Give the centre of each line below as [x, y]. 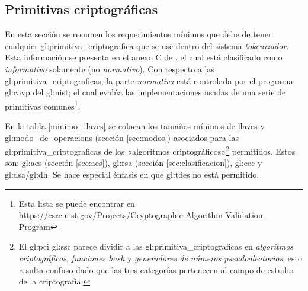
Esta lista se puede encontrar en [77, 203]
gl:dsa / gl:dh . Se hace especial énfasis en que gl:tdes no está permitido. [132, 175]
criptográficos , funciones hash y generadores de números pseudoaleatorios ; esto [160, 258]
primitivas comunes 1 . [43, 105]
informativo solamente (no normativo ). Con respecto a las [110, 68]
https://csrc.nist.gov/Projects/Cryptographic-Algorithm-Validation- [142, 215]
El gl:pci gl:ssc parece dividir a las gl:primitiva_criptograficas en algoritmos [156, 246]
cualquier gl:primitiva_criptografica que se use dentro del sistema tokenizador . [147, 45]
